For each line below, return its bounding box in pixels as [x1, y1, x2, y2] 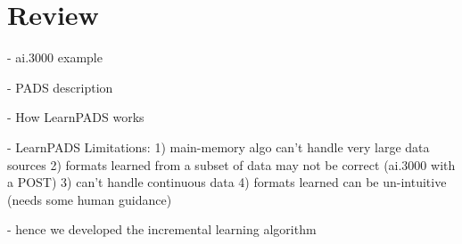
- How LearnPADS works [7, 108, 144, 126]
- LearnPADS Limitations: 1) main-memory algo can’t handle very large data [7, 137, 430, 156]
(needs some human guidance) [7, 190, 172, 208]
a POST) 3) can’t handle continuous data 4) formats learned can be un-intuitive [7, 173, 447, 191]
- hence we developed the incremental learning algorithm [7, 220, 317, 239]
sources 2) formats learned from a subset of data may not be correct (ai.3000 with [7, 155, 456, 174]
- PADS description [7, 77, 113, 96]
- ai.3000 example [7, 48, 103, 67]
